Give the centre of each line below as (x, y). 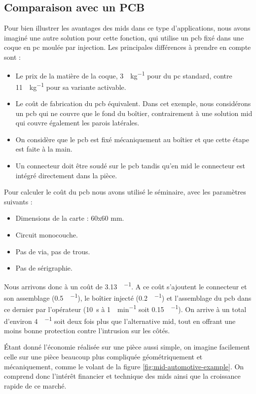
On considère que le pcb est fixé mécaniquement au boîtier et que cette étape (132, 139)
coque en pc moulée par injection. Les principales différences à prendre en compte (128, 47)
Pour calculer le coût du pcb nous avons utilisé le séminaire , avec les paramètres (125, 192)
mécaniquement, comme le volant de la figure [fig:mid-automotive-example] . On (124, 366)
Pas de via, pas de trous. (53, 251)
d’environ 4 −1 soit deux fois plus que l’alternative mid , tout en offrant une (120, 320)
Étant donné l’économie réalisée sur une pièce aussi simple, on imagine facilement (127, 347)
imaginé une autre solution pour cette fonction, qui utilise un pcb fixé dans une (124, 37)
